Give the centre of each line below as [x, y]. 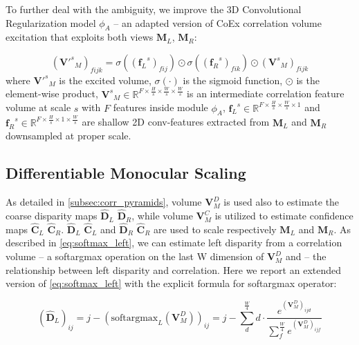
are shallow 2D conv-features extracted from [176, 122]
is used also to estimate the [282, 202]
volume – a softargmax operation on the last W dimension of [135, 256]
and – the [306, 256]
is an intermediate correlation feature [266, 93]
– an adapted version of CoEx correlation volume [218, 22]
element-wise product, [52, 93]
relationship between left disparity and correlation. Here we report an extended [173, 269]
